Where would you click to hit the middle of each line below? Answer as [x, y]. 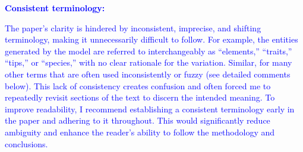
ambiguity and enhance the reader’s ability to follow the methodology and [140, 132]
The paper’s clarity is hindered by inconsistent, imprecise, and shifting [133, 28]
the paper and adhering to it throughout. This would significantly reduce [138, 120]
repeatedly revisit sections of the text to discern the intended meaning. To [140, 97]
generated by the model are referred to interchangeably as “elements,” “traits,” [149, 51]
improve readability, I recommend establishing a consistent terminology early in [150, 109]
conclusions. [26, 143]
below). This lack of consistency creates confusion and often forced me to [138, 85]
